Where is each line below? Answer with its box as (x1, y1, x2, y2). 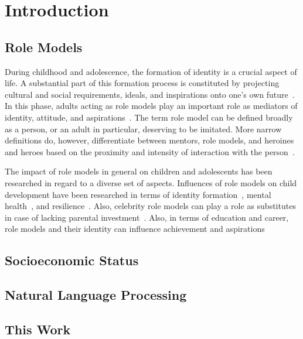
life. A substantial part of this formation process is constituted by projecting (5, 77, 280, 89)
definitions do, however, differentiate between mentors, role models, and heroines (5, 134, 294, 146)
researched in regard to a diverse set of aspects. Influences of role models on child (5, 176, 297, 189)
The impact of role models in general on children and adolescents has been (5, 165, 273, 177)
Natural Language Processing (5, 286, 187, 304)
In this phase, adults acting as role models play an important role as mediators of (5, 100, 298, 112)
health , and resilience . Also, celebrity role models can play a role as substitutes (5, 200, 296, 212)
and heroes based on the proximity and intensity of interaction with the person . (5, 145, 295, 157)
